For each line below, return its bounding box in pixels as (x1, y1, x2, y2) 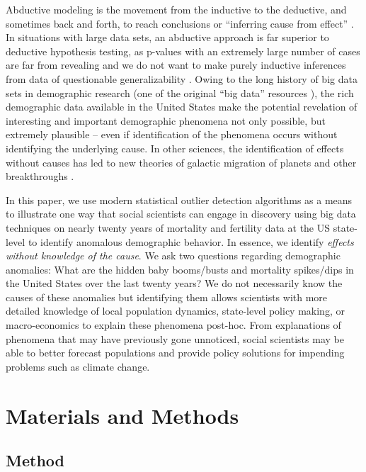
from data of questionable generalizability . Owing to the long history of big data (6, 71, 358, 86)
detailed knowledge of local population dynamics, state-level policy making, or (6, 303, 345, 318)
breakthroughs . (6, 169, 74, 184)
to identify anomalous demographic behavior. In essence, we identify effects (28, 234, 354, 249)
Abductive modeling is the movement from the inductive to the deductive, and (6, 2, 347, 16)
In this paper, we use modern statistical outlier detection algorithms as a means (6, 192, 353, 207)
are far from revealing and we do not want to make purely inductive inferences (6, 57, 346, 72)
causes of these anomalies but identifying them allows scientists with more (6, 289, 328, 304)
